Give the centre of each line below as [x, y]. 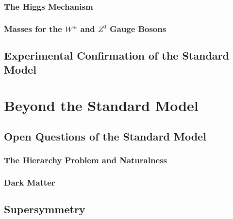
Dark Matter [30, 182]
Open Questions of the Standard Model [105, 136]
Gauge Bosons [138, 28]
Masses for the [33, 28]
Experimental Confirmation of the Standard [116, 55]
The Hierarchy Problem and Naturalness [85, 160]
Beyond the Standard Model [101, 105]
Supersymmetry [45, 209]
